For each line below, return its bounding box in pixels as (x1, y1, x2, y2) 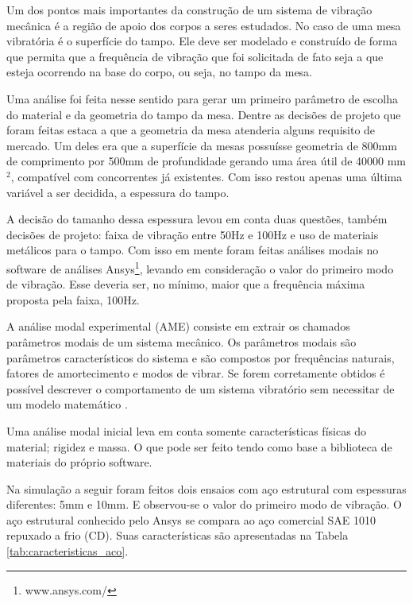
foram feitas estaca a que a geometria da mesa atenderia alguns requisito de (6, 122, 376, 138)
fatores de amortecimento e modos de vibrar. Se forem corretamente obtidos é (6, 365, 385, 381)
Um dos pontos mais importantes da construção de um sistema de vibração (6, 2, 372, 17)
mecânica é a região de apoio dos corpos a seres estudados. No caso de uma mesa (6, 17, 401, 33)
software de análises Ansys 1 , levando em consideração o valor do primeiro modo (6, 257, 394, 277)
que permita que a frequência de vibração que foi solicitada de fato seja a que (6, 48, 384, 64)
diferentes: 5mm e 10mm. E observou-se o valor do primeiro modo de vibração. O (6, 496, 403, 513)
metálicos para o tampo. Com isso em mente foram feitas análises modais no (6, 242, 379, 258)
